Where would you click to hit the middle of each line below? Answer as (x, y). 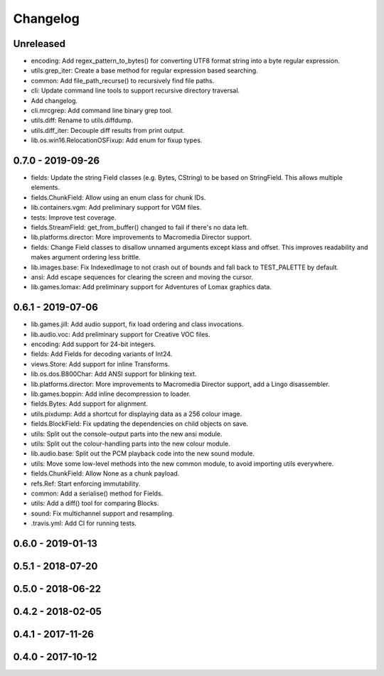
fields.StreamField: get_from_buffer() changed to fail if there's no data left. (140, 227)
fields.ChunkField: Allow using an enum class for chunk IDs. (118, 197)
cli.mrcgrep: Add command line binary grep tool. (102, 111)
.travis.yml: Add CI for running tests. (84, 523)
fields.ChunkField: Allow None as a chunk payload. (105, 473)
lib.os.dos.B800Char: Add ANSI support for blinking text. (114, 374)
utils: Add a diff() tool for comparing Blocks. (95, 503)
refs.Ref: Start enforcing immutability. (86, 483)
